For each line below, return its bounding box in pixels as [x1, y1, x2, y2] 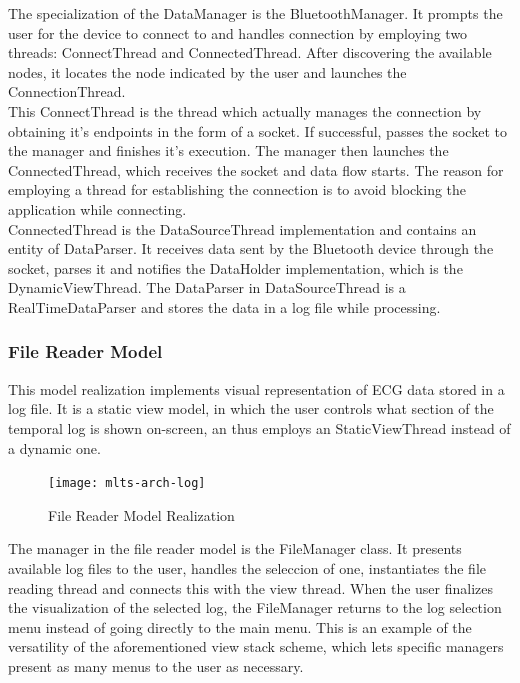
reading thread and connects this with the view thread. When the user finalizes [8, 577, 494, 598]
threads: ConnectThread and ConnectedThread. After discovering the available [8, 42, 492, 63]
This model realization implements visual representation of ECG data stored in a [8, 378, 505, 399]
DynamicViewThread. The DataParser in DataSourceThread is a [8, 277, 406, 298]
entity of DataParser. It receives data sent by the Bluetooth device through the [8, 238, 494, 259]
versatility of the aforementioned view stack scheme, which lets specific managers [8, 636, 504, 657]
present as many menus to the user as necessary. [8, 655, 304, 676]
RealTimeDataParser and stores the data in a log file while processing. [8, 296, 441, 317]
